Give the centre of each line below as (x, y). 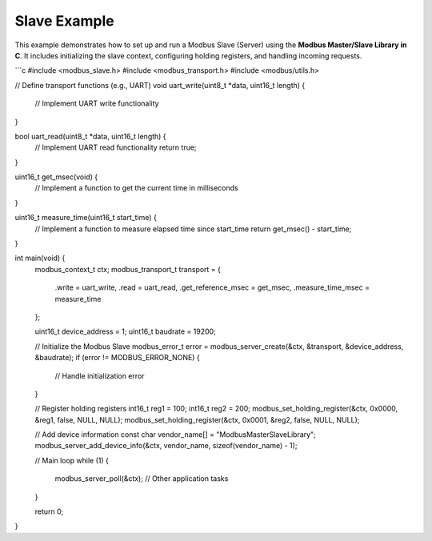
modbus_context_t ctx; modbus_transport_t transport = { (128, 269)
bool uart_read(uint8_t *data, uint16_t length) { (91, 136)
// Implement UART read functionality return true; (116, 147)
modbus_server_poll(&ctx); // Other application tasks (142, 479)
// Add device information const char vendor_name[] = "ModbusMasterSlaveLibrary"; (175, 435)
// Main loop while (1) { (72, 460)
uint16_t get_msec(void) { (56, 177)
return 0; (49, 511)
